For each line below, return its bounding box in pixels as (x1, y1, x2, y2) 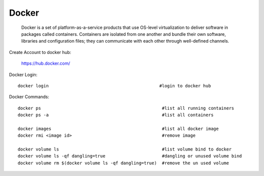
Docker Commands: (9, 94, 49, 100)
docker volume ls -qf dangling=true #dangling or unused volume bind (18, 153, 242, 159)
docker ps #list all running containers (18, 105, 235, 111)
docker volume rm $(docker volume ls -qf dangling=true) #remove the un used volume (18, 160, 229, 166)
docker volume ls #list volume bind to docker (18, 147, 232, 152)
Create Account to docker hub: (9, 49, 71, 55)
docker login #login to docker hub (18, 83, 211, 88)
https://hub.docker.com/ (21, 60, 70, 66)
